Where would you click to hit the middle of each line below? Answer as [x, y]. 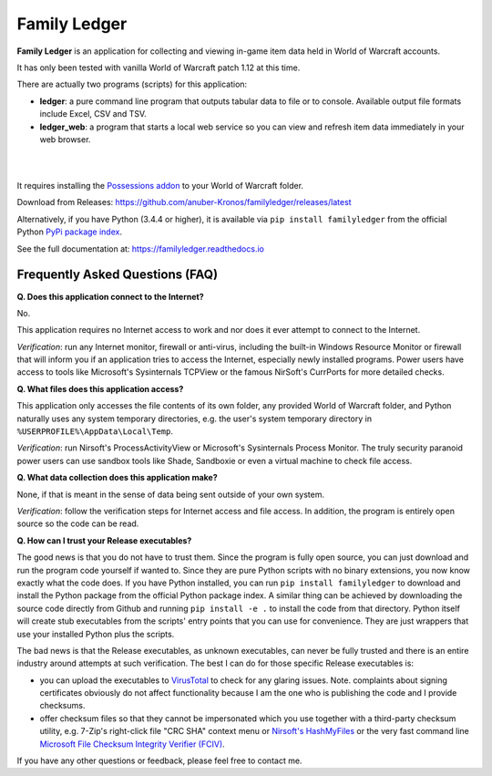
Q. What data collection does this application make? [117, 478]
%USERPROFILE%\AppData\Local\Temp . [95, 431]
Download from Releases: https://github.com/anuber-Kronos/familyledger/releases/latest [184, 202]
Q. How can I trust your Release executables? [104, 540]
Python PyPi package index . [70, 232]
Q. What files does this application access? [100, 388]
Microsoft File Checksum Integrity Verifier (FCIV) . [132, 744]
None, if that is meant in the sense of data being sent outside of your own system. [171, 494]
